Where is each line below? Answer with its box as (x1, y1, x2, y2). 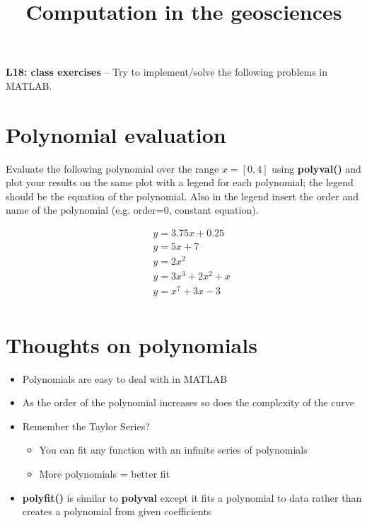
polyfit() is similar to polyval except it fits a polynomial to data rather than (22, 490, 362, 505)
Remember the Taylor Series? (22, 418, 150, 433)
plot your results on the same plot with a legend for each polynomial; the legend (6, 175, 354, 190)
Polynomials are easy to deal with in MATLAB (22, 371, 228, 386)
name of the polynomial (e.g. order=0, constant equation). (6, 202, 259, 217)
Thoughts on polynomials (6, 330, 257, 359)
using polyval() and (272, 161, 361, 176)
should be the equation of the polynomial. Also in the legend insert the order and (6, 188, 359, 203)
